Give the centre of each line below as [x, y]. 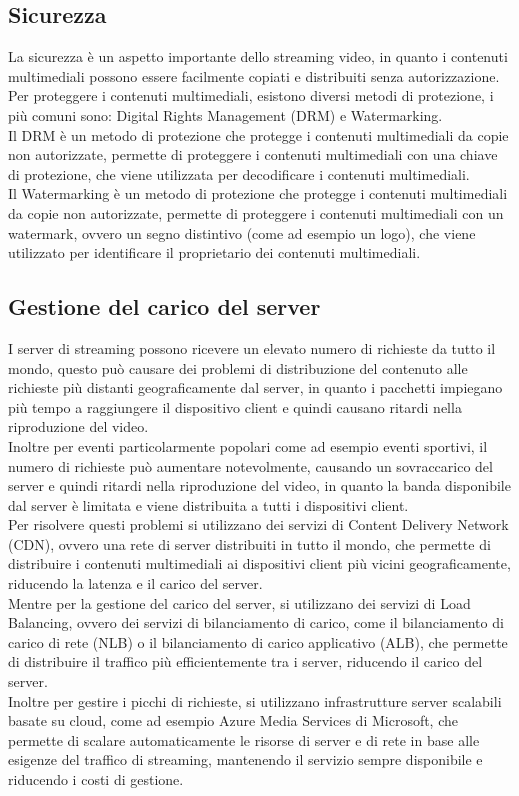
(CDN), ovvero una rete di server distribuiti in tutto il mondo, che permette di [249, 543]
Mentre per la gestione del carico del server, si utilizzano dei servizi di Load [239, 602]
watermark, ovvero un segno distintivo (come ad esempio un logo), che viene [242, 232]
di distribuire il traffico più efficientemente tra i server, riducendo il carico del [245, 661]
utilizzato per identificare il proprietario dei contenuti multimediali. [214, 252]
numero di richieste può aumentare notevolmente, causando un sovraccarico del [250, 465]
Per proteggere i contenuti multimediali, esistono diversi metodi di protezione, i [251, 95]
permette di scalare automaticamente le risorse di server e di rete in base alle [244, 739]
